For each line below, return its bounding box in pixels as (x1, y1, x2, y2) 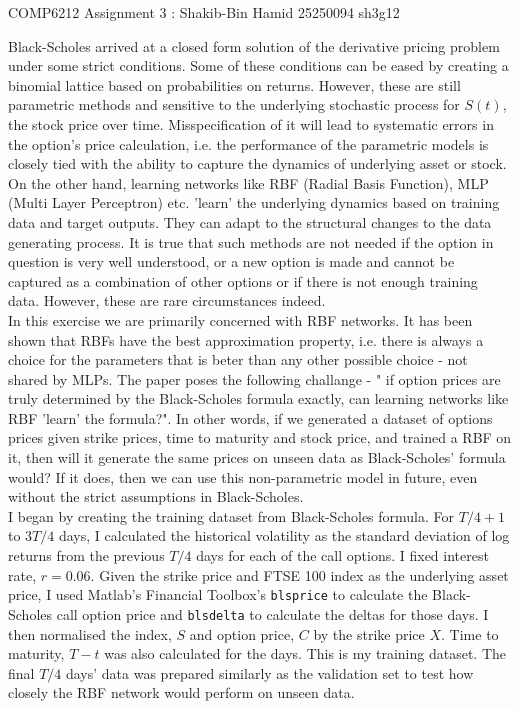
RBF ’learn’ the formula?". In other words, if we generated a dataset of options (8, 407, 493, 428)
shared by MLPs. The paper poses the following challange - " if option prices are (8, 368, 501, 389)
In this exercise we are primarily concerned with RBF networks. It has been (8, 309, 473, 330)
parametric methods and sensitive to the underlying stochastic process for (8, 94, 460, 115)
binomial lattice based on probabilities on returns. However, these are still (8, 74, 461, 95)
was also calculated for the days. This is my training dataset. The (104, 643, 507, 664)
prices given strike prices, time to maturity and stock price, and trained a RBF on (8, 427, 512, 448)
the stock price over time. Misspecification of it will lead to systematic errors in (8, 113, 494, 134)
